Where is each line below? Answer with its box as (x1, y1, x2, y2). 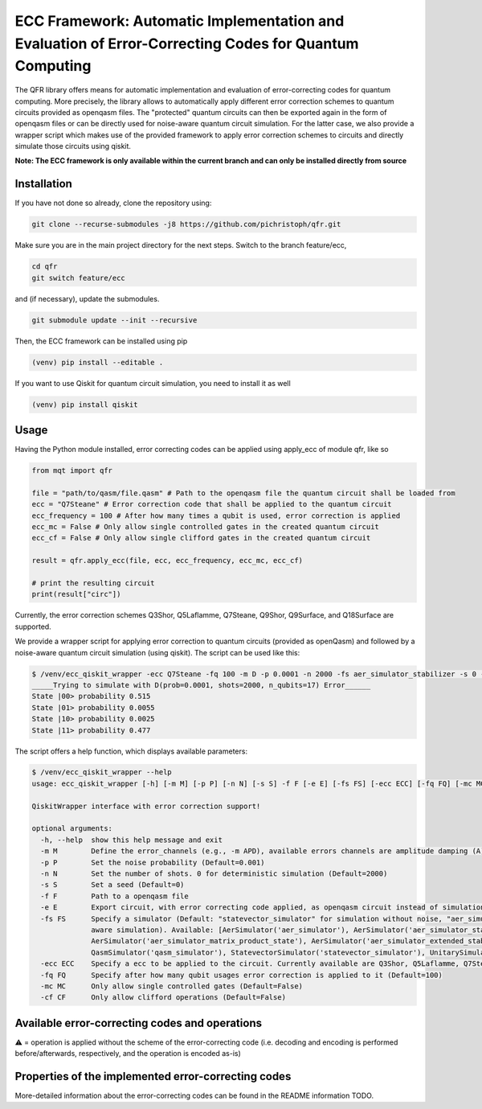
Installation (14, 177, 72, 191)
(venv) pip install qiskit (31, 400, 138, 409)
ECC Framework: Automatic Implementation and (14, 12, 345, 30)
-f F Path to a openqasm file (40, 891, 189, 901)
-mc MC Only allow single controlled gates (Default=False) (40, 981, 304, 991)
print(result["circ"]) (31, 589, 121, 599)
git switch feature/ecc (31, 273, 126, 282)
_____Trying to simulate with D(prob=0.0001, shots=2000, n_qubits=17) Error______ (31, 680, 371, 689)
